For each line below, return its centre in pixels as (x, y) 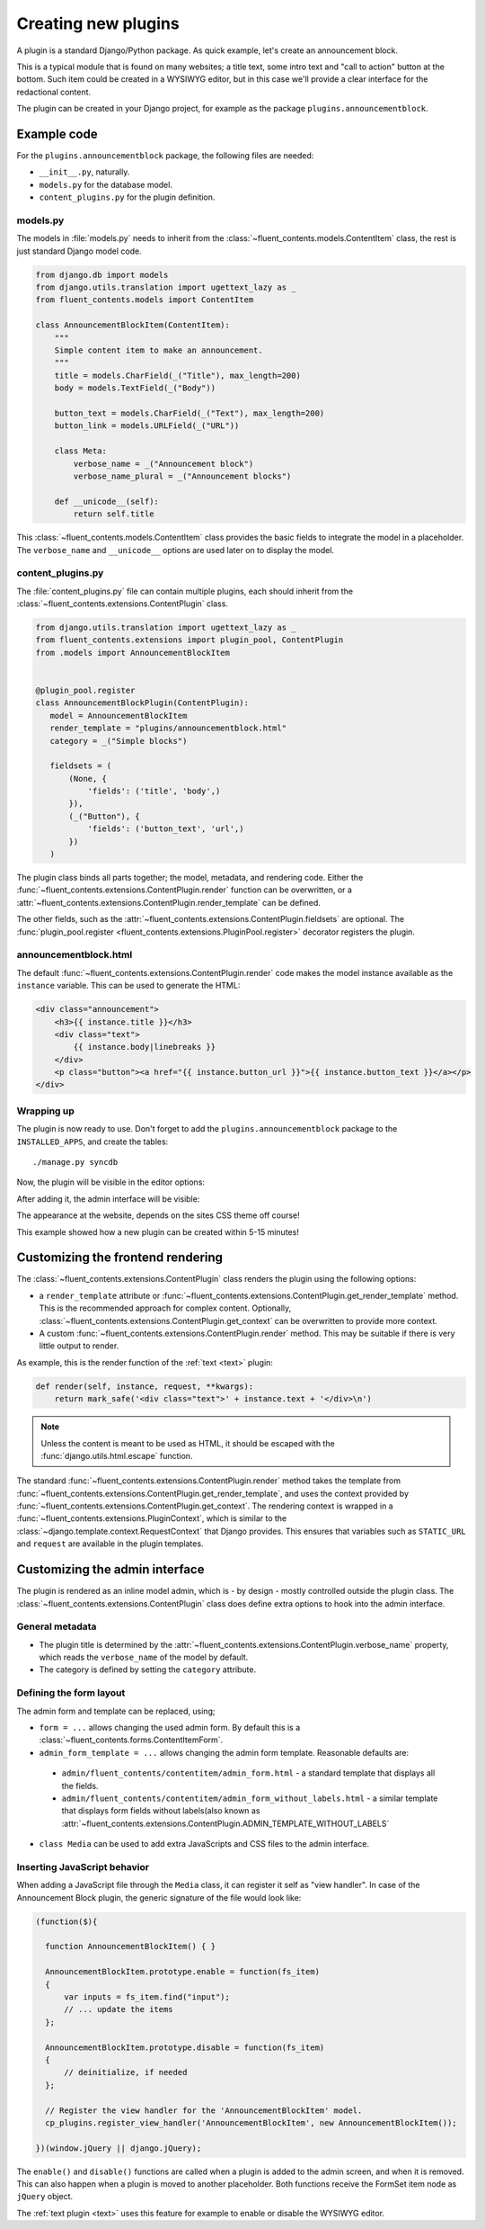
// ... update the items (119, 2010)
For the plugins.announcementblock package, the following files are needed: (165, 156)
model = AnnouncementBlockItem (119, 716)
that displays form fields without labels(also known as (161, 1811)
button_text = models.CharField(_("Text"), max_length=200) (190, 413)
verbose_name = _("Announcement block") (163, 464)
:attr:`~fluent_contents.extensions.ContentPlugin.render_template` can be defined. (168, 902)
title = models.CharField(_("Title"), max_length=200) (177, 375)
